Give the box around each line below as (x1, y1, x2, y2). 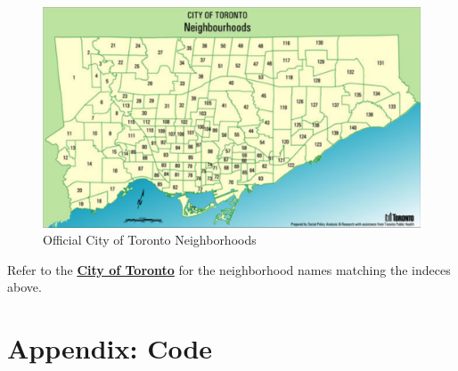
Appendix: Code (7, 330, 213, 367)
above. (7, 278, 42, 296)
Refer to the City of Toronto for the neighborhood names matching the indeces (7, 260, 451, 278)
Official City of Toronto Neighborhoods (43, 230, 257, 249)
